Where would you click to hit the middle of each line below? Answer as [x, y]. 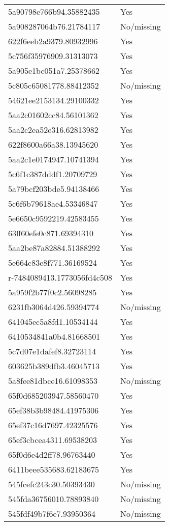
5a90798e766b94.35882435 [54, 11]
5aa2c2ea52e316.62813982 [53, 130]
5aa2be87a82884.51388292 [54, 248]
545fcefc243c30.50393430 [52, 484]
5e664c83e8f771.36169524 [53, 262]
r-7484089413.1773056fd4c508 [60, 277]
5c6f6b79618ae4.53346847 [53, 203]
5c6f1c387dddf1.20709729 [53, 174]
